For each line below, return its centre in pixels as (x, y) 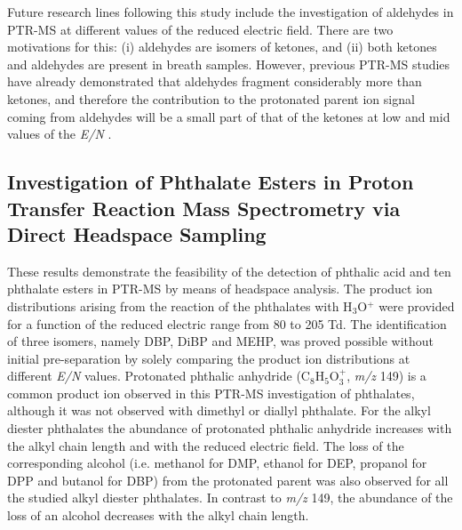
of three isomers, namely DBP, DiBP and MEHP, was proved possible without (221, 341)
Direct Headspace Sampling (137, 233)
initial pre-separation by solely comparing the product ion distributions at (209, 358)
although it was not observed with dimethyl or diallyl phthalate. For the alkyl (219, 410)
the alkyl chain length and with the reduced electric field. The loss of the (206, 445)
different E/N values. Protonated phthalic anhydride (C (159, 376)
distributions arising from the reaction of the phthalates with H (180, 305)
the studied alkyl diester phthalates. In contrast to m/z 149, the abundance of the (230, 498)
